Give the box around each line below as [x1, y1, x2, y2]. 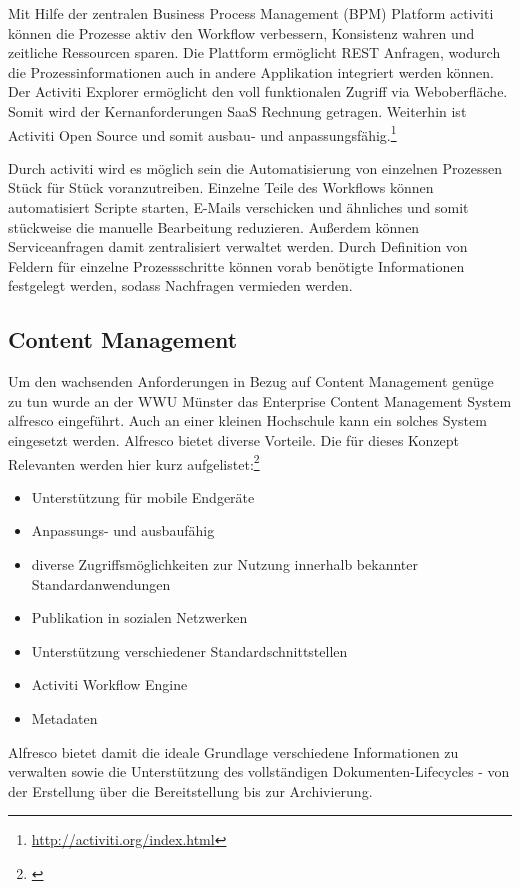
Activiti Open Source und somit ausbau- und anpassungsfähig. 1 [8, 121, 397, 145]
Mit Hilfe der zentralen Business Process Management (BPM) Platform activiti [8, 3, 494, 23]
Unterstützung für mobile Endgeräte [31, 486, 255, 507]
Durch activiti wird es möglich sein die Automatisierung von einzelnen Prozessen [8, 157, 503, 178]
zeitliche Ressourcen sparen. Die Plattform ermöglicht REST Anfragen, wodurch [8, 42, 501, 63]
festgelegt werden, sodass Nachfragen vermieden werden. [8, 275, 353, 296]
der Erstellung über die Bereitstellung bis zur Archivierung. [8, 780, 373, 801]
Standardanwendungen [31, 573, 171, 594]
